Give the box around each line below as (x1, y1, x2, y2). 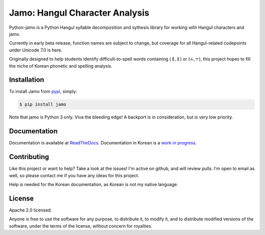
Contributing (9, 153, 49, 161)
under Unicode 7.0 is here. (9, 47, 62, 53)
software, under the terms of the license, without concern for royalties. (9, 223, 152, 229)
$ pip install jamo (19, 102, 66, 107)
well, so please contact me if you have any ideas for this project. (9, 172, 139, 178)
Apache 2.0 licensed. (9, 207, 52, 213)
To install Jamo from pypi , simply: (9, 89, 77, 94)
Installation (9, 76, 44, 84)
